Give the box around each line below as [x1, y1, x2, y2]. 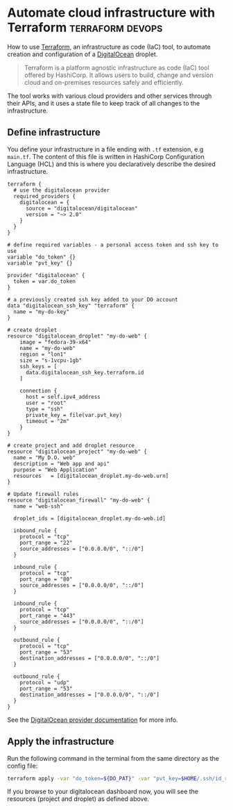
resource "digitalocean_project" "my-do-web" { [7, 448, 148, 455]
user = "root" [25, 399, 67, 406]
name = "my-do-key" [13, 308, 70, 315]
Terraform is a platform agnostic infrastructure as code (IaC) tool [24, 63, 209, 72]
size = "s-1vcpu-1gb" [19, 356, 82, 364]
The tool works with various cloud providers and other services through [7, 92, 212, 100]
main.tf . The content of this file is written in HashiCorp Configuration [7, 152, 205, 160]
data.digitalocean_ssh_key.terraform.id [25, 369, 144, 376]
